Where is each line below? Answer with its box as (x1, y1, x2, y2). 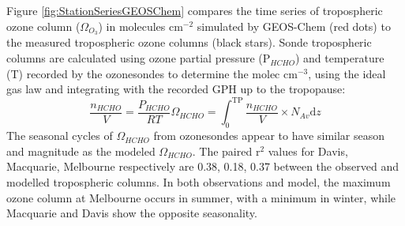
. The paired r (192, 142, 261, 159)
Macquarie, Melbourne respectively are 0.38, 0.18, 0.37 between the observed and (6, 158, 399, 175)
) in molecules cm (98, 17, 183, 34)
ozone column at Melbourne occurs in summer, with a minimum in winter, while (6, 189, 396, 205)
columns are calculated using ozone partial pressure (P (6, 50, 271, 66)
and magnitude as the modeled (6, 142, 156, 159)
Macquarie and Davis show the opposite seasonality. (6, 205, 257, 221)
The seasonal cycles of (6, 127, 113, 144)
